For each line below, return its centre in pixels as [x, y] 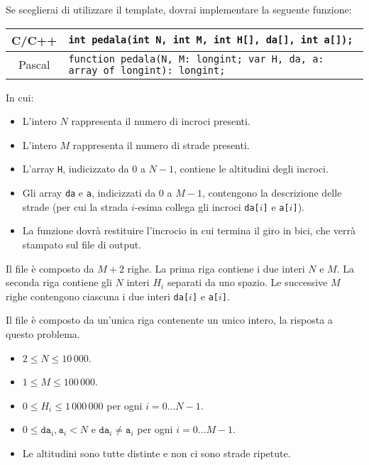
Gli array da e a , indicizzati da [89, 193]
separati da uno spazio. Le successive [247, 282]
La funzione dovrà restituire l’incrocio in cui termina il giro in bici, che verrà [189, 230]
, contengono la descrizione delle [272, 193]
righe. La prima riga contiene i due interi [216, 268]
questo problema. [43, 333]
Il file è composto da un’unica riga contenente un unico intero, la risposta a [169, 320]
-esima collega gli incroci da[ [197, 206]
